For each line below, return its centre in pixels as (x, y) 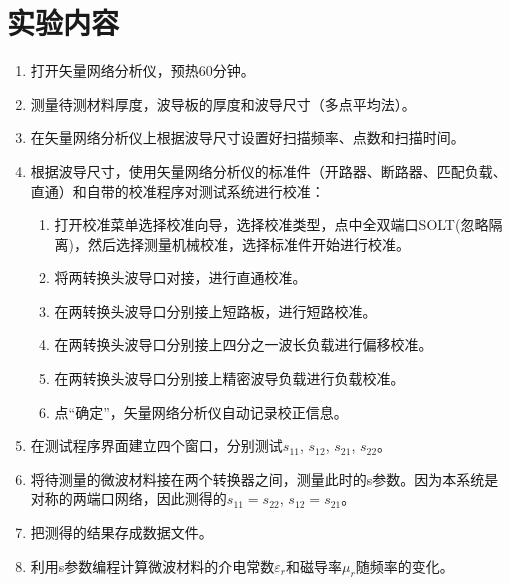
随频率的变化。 (404, 565)
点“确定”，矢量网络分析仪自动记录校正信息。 (201, 411)
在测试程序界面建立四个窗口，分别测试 (156, 445)
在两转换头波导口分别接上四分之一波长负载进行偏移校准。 (243, 344)
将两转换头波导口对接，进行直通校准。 (180, 277)
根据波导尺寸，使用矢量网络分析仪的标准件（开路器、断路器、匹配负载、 (268, 170)
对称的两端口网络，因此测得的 (128, 498)
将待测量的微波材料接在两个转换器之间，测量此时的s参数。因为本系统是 (264, 478)
